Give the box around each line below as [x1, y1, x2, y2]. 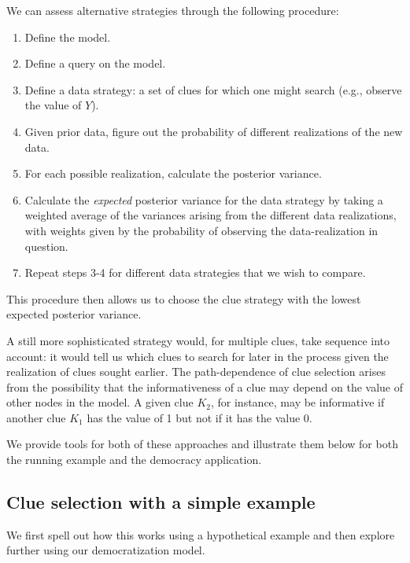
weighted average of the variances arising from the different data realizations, [24, 207, 397, 223]
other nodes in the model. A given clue [6, 394, 194, 410]
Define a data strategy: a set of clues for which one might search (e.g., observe [24, 81, 402, 98]
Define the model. [24, 28, 111, 45]
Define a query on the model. [24, 55, 166, 72]
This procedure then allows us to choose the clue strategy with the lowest [6, 290, 361, 307]
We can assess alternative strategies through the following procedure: [6, 2, 339, 18]
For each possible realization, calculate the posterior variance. [24, 165, 322, 182]
